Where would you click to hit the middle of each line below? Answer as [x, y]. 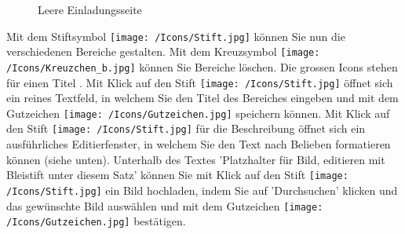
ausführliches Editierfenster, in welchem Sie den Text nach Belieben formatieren [199, 144]
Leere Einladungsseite [90, 9]
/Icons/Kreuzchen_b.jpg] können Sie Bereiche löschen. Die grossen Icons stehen [202, 66]
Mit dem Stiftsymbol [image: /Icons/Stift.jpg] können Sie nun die [176, 36]
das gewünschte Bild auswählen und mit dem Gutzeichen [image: [165, 205]
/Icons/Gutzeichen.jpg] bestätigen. [96, 221]
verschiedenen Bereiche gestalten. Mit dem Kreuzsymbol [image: [163, 51]
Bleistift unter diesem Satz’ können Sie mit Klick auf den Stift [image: [177, 175]
